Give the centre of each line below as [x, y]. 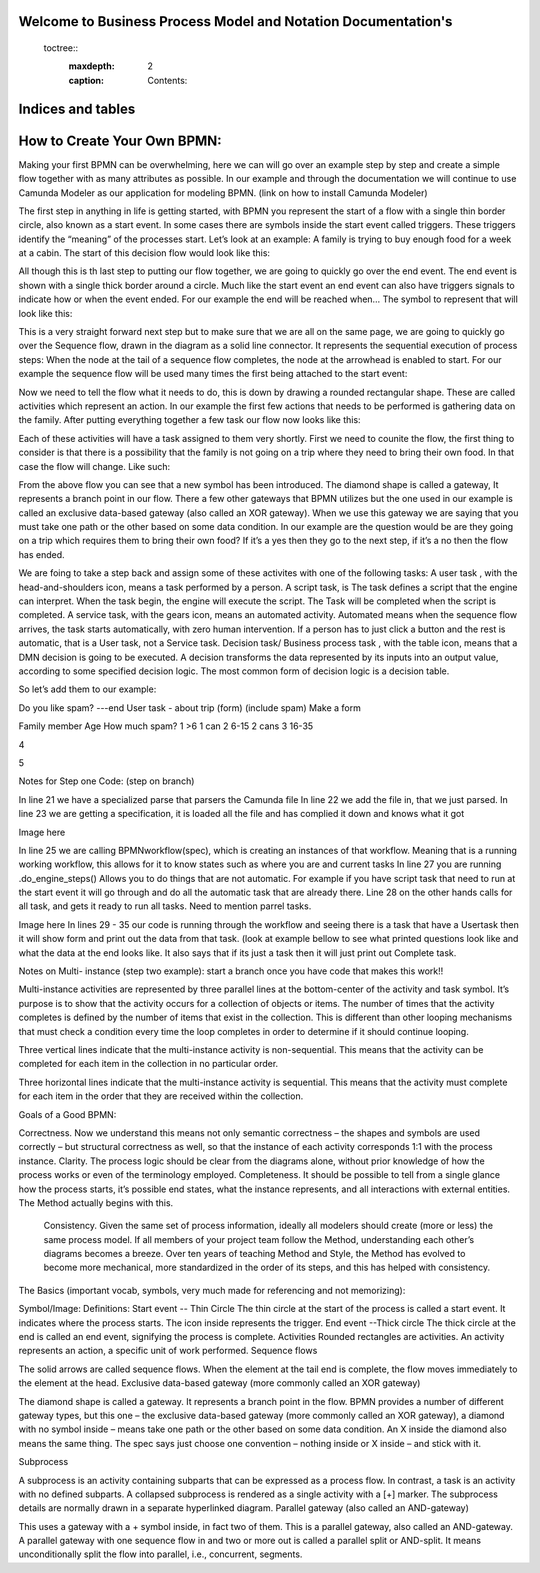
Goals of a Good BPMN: [67, 1114]
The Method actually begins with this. [96, 1202]
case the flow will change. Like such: [94, 466]
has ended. [41, 554]
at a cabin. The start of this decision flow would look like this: [144, 253]
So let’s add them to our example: [87, 689]
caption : [86, 80]
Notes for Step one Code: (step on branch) [106, 781]
